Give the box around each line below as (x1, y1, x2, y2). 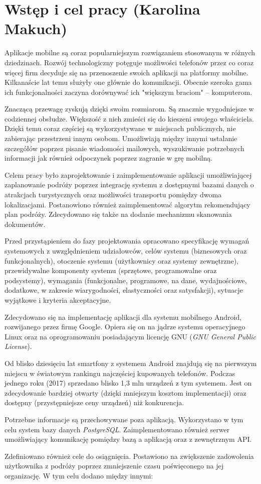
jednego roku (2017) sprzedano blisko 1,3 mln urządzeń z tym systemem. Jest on (5, 378, 252, 388)
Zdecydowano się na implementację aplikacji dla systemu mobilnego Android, (5, 311, 242, 322)
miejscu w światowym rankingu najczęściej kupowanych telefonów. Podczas (5, 368, 235, 378)
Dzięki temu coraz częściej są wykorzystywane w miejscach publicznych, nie (5, 123, 236, 134)
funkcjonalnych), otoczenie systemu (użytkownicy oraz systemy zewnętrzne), (5, 255, 239, 266)
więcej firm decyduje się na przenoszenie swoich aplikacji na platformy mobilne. (5, 67, 248, 77)
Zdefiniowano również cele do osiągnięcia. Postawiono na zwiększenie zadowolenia (5, 450, 254, 461)
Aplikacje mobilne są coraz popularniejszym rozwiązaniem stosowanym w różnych (5, 47, 255, 58)
